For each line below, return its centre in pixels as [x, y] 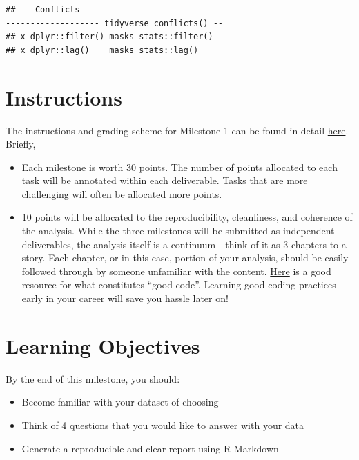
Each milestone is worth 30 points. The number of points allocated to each [179, 167]
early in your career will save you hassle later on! [125, 298]
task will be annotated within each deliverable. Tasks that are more [165, 180]
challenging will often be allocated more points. [122, 193]
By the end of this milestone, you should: [93, 378]
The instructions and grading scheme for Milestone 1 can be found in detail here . [177, 130]
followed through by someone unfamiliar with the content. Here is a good [176, 271]
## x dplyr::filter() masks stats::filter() [109, 37]
